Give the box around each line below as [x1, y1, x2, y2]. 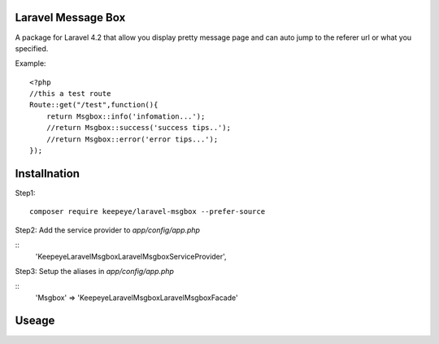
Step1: [15, 188, 36, 198]
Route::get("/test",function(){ [29, 100, 159, 110]
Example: [15, 59, 46, 68]
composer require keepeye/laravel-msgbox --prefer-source [29, 207, 266, 216]
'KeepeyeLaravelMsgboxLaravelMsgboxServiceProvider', [35, 251, 227, 261]
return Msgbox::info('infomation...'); [46, 111, 206, 121]
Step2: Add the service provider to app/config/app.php [15, 224, 201, 235]
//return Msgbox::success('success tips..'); [46, 123, 232, 133]
